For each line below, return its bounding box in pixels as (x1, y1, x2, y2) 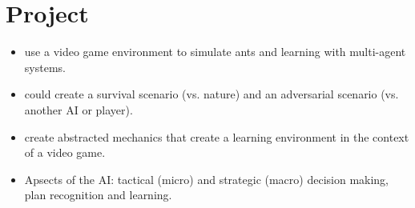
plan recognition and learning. (24, 186, 172, 203)
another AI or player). (24, 101, 133, 118)
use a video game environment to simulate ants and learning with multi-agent (24, 43, 406, 60)
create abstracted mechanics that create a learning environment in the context (24, 128, 409, 145)
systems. (24, 58, 66, 75)
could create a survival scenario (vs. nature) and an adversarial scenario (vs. (24, 86, 399, 102)
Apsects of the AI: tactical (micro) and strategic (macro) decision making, (24, 170, 389, 187)
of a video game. (24, 144, 106, 161)
